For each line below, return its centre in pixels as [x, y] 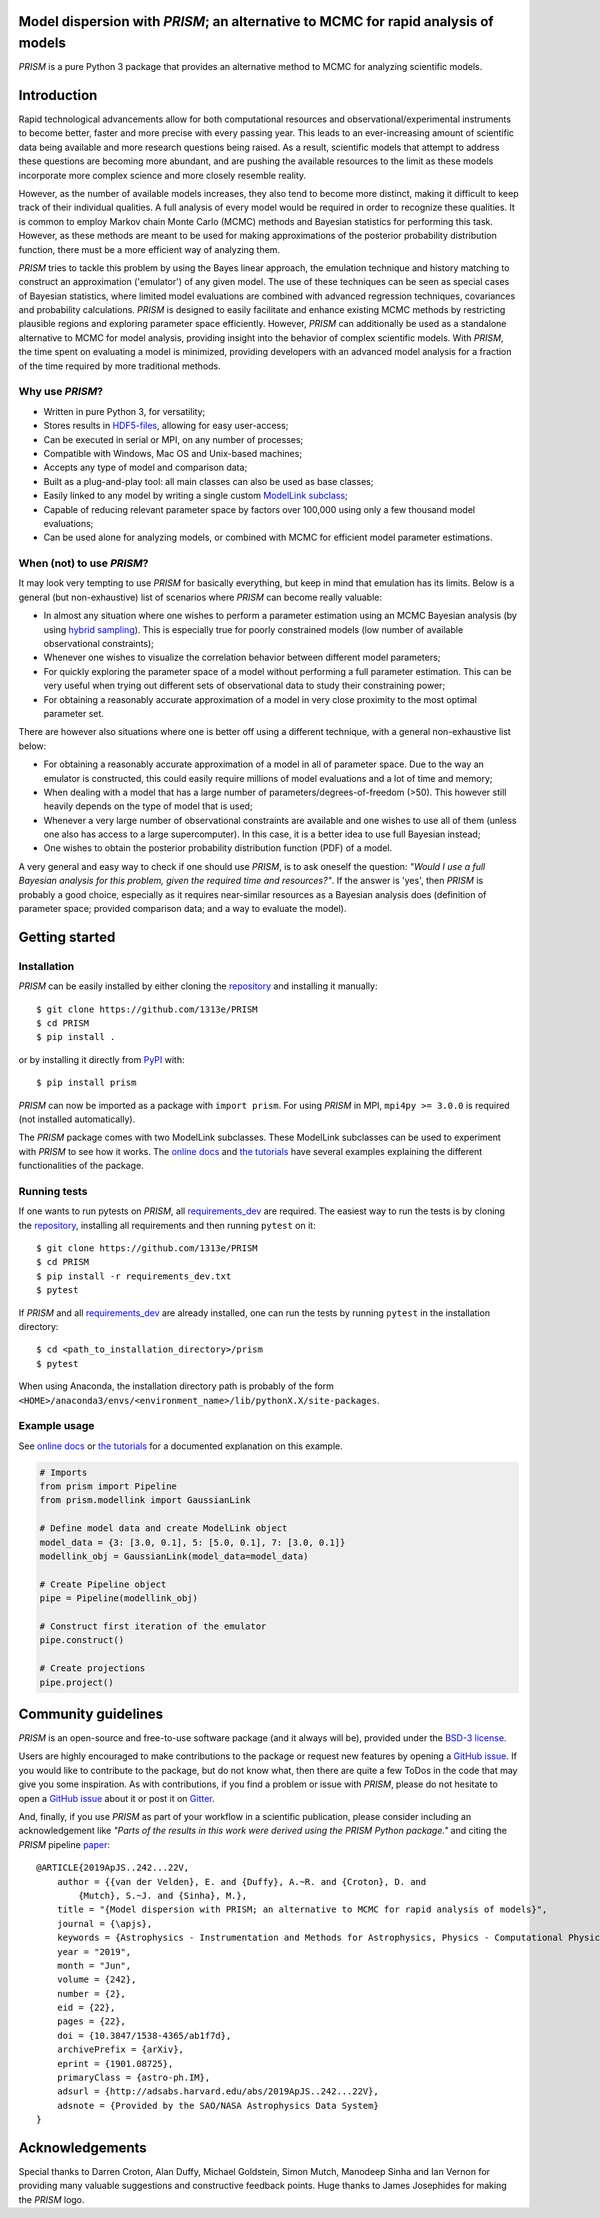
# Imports [63, 1472]
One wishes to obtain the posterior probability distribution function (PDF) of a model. [218, 848]
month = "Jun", [94, 1965]
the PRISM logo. [51, 2199]
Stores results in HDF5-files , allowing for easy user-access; [166, 426]
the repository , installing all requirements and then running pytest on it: [167, 1225]
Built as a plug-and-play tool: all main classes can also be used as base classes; [208, 481]
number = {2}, [91, 1993]
